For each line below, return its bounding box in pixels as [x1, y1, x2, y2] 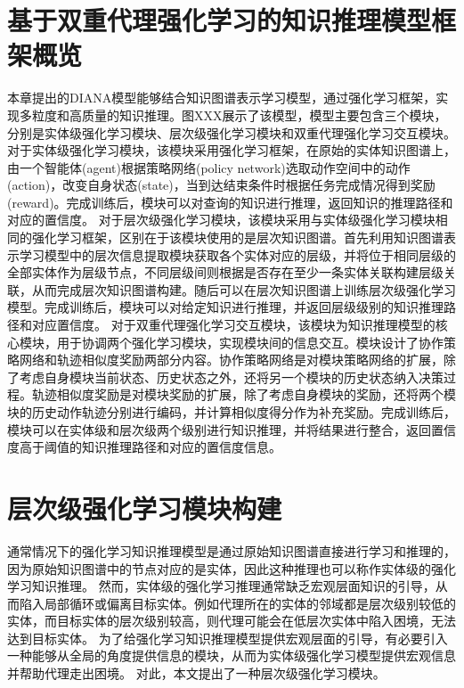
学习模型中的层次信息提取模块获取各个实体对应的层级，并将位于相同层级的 [19, 245, 456, 264]
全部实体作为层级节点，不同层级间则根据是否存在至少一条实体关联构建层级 [7, 263, 444, 282]
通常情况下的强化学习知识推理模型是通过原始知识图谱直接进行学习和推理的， [7, 541, 456, 560]
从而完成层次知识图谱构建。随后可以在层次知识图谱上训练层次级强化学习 [31, 280, 456, 299]
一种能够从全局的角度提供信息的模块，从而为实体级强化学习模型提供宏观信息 [7, 646, 456, 665]
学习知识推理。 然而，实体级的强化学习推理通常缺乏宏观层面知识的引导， [7, 577, 436, 595]
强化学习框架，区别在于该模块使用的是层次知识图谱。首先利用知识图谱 [31, 228, 444, 247]
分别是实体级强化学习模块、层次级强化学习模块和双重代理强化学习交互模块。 [7, 123, 456, 142]
